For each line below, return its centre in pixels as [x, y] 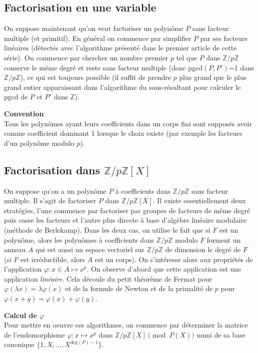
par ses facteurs [224, 38]
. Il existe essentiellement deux [199, 200]
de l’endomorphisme [35, 334]
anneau [15, 249]
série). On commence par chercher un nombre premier [86, 57]
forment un [224, 239]
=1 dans [242, 67]
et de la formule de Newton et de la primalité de [139, 288]
